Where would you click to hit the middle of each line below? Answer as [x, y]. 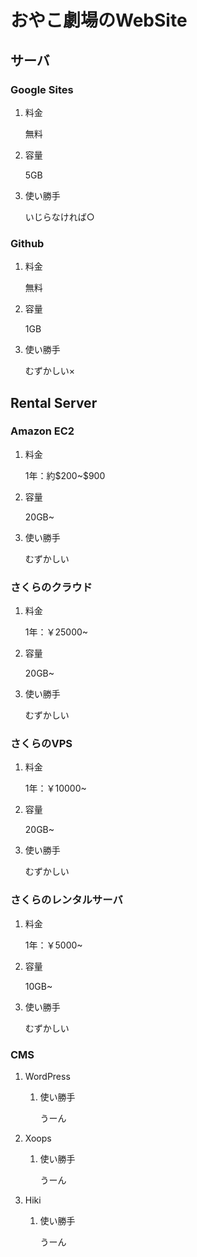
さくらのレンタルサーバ [66, 900]
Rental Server [54, 402]
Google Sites [42, 89]
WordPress [47, 1077]
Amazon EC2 [42, 431]
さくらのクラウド [51, 587]
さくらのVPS [41, 744]
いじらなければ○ [59, 217]
